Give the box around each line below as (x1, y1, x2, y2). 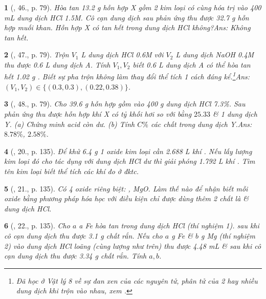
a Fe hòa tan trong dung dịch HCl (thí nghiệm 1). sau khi (79, 220, 259, 231)
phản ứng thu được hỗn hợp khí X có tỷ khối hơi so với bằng (4, 109, 192, 119)
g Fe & (171, 230, 193, 241)
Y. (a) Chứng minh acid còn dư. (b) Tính (4, 118, 135, 129)
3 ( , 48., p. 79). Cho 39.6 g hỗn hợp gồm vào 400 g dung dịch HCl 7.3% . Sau (4, 98, 246, 109)
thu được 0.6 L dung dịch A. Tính (4, 59, 110, 70)
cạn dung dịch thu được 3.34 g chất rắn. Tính (4, 250, 147, 261)
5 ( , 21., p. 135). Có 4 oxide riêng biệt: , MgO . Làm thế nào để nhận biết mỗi (4, 183, 248, 194)
